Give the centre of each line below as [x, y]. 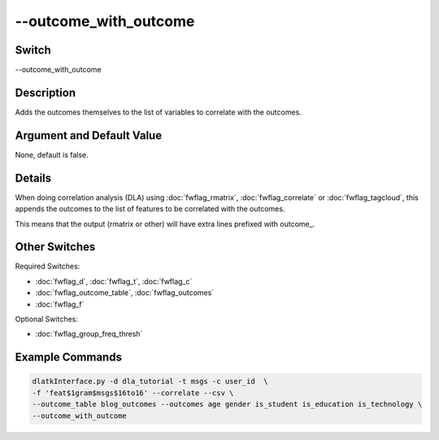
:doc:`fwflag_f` [60, 304]
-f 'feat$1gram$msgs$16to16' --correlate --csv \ [133, 393]
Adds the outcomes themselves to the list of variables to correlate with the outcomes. [159, 112]
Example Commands [68, 357]
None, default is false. [52, 155]
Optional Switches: [47, 319]
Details [33, 178]
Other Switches [55, 247]
